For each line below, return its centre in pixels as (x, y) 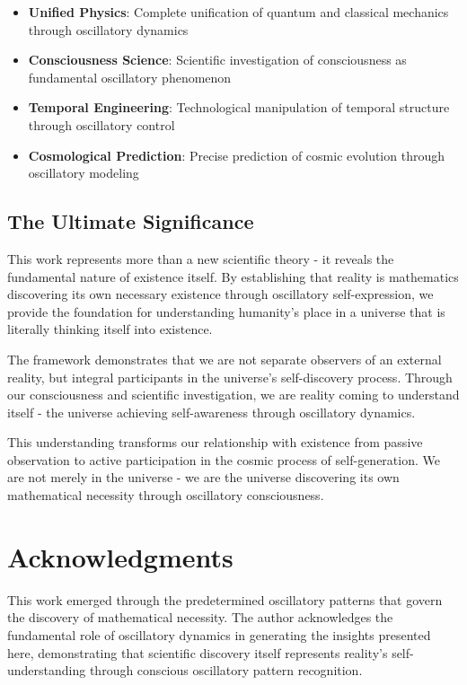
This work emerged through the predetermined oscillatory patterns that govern (225, 599)
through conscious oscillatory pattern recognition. (226, 670)
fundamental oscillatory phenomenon (130, 77)
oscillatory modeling (84, 173)
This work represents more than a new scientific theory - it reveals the (201, 258)
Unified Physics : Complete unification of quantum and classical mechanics (238, 12)
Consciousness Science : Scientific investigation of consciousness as (217, 60)
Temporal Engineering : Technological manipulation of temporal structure (239, 107)
